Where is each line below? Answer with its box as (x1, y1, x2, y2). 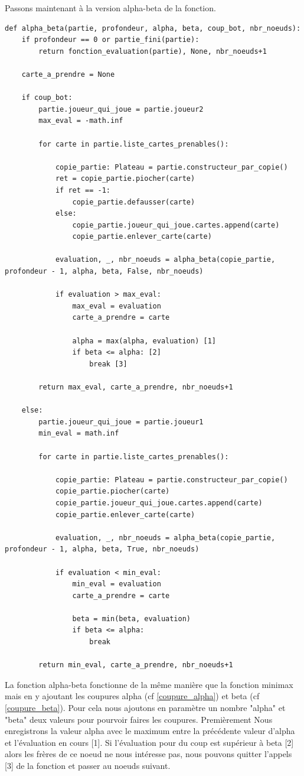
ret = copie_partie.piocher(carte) (55, 174, 195, 183)
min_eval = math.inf (38, 429, 119, 438)
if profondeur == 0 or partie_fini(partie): (21, 35, 200, 44)
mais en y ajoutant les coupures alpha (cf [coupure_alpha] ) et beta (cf (5, 690, 260, 702)
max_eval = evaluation (72, 301, 161, 310)
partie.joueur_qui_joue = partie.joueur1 (38, 417, 204, 426)
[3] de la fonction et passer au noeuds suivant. (5, 759, 171, 771)
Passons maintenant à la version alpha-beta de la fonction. (5, 2, 216, 14)
